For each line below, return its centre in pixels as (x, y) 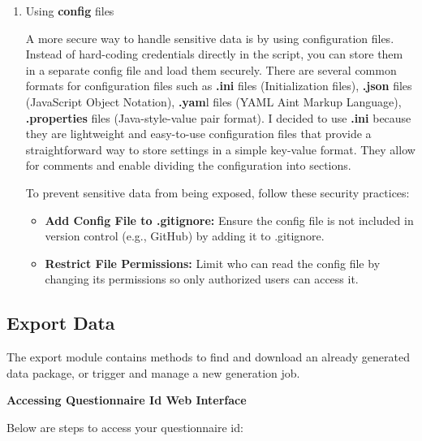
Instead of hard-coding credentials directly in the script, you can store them (214, 54)
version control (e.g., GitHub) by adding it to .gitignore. (185, 236)
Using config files (70, 11)
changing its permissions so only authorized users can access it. (202, 279)
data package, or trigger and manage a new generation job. (153, 372)
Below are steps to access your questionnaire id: (125, 427)
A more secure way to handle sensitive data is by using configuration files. (210, 38)
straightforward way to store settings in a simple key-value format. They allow (220, 149)
